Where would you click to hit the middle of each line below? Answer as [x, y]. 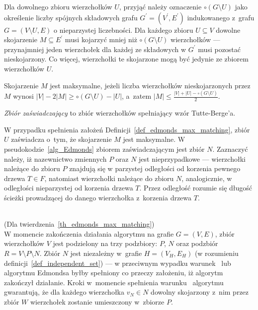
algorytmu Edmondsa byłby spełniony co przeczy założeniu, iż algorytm [114, 273]
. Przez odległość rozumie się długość [196, 188]
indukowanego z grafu [221, 17]
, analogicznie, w [207, 178]
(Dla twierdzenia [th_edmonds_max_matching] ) [79, 224]
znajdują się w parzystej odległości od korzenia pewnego [155, 168]
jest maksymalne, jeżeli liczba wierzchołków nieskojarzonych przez [150, 85]
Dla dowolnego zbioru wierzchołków [58, 6]
